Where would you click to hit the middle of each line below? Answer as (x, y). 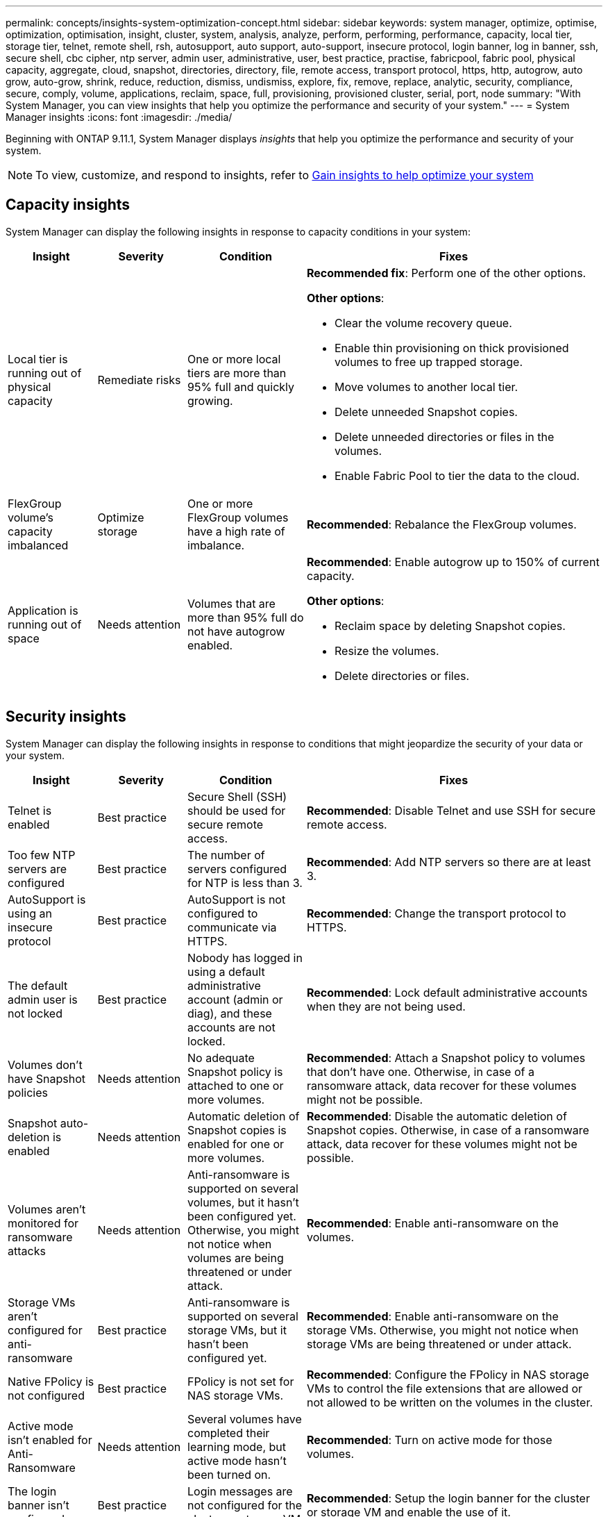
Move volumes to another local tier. (427, 387)
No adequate (221, 1058)
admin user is (43, 999)
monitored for (43, 1223)
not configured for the (245, 1505)
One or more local (234, 359)
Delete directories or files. (402, 675)
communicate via (232, 927)
